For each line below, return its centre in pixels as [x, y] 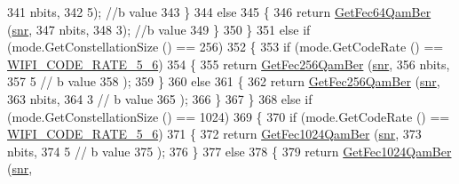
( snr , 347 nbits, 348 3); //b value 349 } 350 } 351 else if [159, 29]
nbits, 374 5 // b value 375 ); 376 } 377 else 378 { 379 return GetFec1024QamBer [229, 151]
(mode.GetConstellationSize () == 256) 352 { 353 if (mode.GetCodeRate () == [226, 47]
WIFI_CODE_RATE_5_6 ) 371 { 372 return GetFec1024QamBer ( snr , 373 [214, 134]
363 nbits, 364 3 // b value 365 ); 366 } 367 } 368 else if [160, 98]
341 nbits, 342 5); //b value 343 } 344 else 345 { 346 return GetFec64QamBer [219, 12]
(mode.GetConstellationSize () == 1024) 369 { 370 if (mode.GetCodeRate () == [229, 116]
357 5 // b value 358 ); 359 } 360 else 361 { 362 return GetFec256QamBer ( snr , [224, 81]
